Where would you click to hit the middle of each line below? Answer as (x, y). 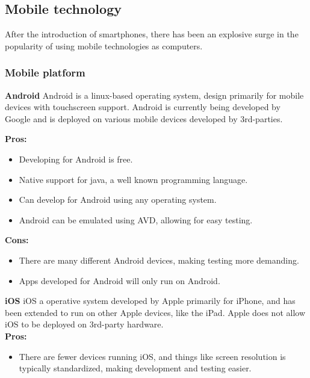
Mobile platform (45, 73)
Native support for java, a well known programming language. (133, 179)
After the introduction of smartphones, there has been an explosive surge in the (152, 34)
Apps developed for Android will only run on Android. (119, 280)
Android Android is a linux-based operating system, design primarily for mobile (154, 95)
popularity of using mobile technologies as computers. (104, 45)
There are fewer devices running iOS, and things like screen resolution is (152, 356)
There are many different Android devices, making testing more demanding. (159, 260)
